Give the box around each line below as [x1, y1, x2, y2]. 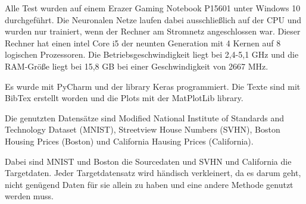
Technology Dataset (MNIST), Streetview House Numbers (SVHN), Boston [5, 123, 280, 136]
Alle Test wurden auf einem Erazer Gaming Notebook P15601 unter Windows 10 [5, 2, 301, 14]
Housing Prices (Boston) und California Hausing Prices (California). [5, 134, 254, 147]
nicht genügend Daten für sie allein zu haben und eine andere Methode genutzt [5, 178, 293, 190]
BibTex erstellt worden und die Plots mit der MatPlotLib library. [5, 92, 243, 104]
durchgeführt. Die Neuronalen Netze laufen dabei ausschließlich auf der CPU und [5, 13, 302, 26]
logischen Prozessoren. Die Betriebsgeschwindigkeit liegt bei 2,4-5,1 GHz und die [5, 48, 299, 61]
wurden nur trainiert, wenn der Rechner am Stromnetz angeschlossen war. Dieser [5, 25, 301, 37]
